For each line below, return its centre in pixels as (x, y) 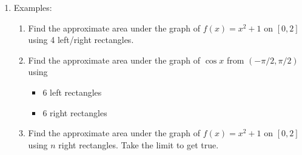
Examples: (33, 7)
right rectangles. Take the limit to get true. (139, 144)
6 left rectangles (72, 92)
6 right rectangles (75, 112)
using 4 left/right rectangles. (81, 40)
